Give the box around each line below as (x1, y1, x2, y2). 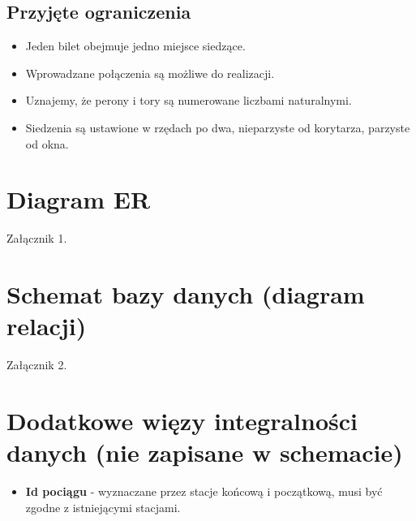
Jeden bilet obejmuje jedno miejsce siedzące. (25, 37, 246, 54)
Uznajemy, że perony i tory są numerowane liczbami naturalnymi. (25, 92, 352, 109)
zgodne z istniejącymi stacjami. (25, 498, 181, 515)
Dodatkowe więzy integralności (6, 403, 358, 437)
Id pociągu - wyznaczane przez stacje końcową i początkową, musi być (25, 483, 383, 500)
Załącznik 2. (6, 356, 67, 373)
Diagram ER (6, 183, 151, 216)
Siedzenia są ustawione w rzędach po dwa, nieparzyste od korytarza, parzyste (25, 118, 410, 136)
